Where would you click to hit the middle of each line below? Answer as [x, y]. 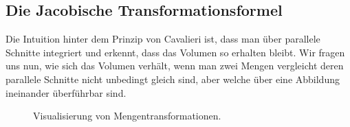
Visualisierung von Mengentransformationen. [127, 116]
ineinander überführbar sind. [66, 92]
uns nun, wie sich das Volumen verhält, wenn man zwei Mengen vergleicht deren [175, 66]
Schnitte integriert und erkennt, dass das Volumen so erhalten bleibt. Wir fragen [175, 52]
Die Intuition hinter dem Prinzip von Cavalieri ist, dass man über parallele [163, 39]
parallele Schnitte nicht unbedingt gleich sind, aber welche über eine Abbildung [173, 79]
